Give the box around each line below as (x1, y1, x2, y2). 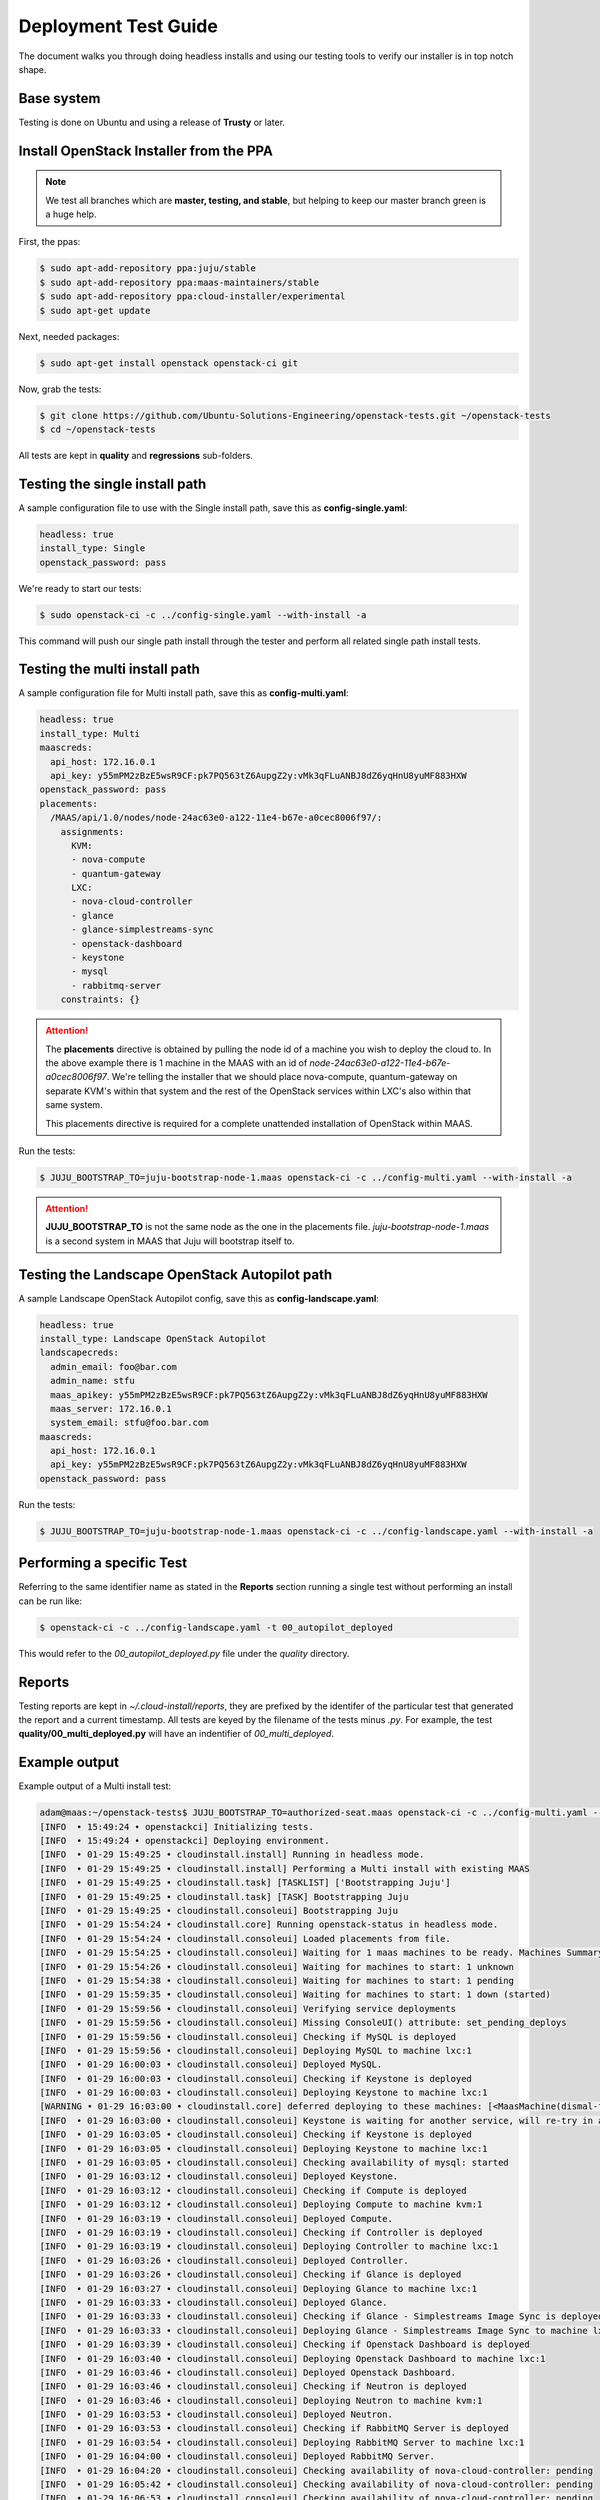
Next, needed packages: (18, 330, 120, 342)
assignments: (60, 826, 125, 837)
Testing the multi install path (18, 661, 200, 678)
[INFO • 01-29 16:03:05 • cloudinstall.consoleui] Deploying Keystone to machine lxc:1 (39, 2143, 489, 2154)
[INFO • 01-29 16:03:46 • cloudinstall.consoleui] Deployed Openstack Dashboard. (39, 2366, 457, 2378)
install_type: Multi (39, 728, 140, 739)
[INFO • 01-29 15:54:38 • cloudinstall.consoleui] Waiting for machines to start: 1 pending (39, 1975, 515, 1986)
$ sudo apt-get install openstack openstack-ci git (39, 357, 299, 369)
